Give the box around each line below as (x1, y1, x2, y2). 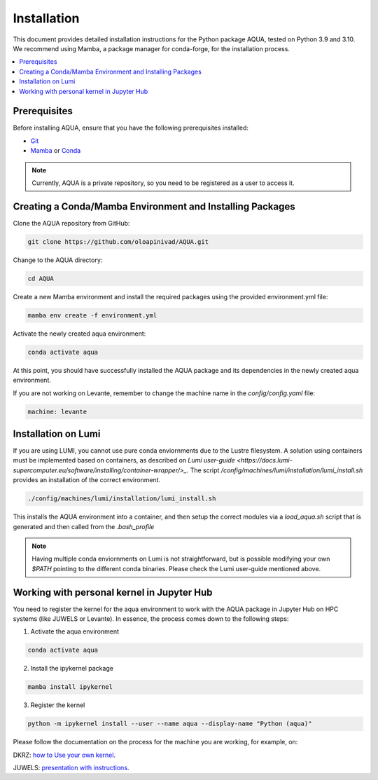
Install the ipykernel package (30, 664, 113, 673)
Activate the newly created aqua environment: (13, 329, 146, 338)
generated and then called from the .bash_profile (13, 522, 155, 531)
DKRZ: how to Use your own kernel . (13, 751, 115, 759)
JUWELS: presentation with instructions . (13, 764, 129, 772)
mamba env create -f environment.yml (27, 311, 157, 319)
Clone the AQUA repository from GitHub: (13, 219, 130, 227)
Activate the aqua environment (30, 627, 119, 636)
